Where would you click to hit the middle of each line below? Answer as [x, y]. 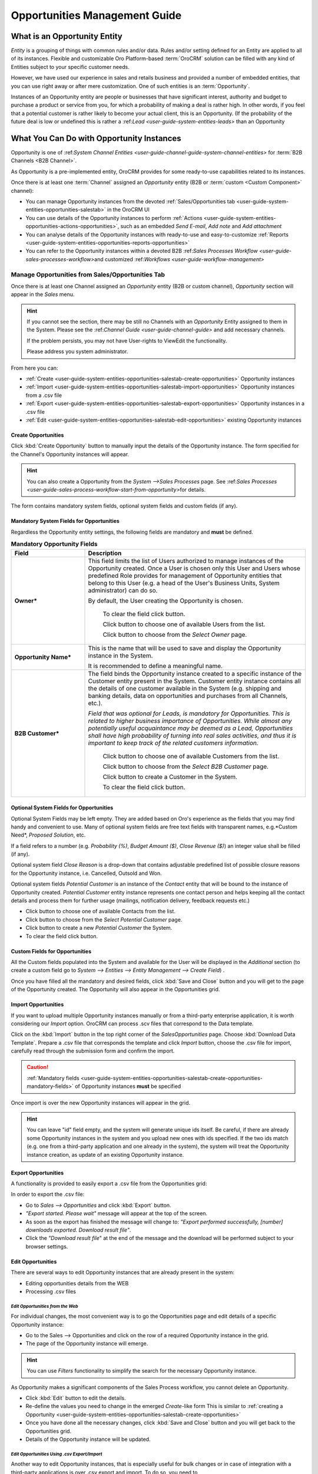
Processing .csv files [51, 1291]
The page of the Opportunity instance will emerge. [87, 1344]
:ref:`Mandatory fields [53, 1078]
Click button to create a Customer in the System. [170, 777]
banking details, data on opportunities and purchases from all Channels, [188, 696]
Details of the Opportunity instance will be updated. [88, 1439]
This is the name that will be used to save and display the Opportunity [185, 648]
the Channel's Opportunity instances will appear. [70, 454]
